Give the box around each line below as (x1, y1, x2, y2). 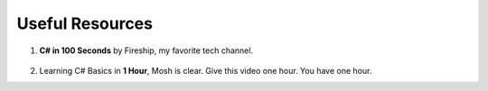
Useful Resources (16, 14, 154, 33)
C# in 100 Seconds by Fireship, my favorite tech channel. (39, 45, 253, 56)
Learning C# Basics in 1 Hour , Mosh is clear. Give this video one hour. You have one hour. (39, 65, 372, 76)
